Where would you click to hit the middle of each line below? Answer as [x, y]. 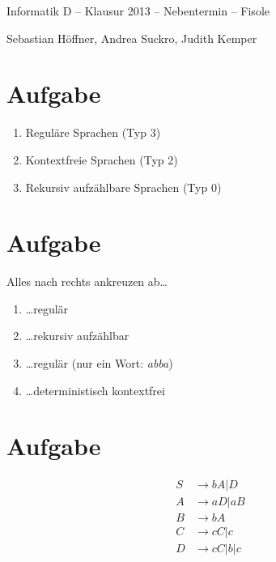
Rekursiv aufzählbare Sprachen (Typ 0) [123, 187]
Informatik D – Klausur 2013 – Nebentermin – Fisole [138, 11]
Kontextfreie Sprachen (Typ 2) [102, 159]
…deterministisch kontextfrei [95, 390]
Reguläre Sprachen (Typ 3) [93, 132]
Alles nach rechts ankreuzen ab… [87, 281]
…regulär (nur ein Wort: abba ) [99, 363]
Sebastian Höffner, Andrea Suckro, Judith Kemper [132, 38]
